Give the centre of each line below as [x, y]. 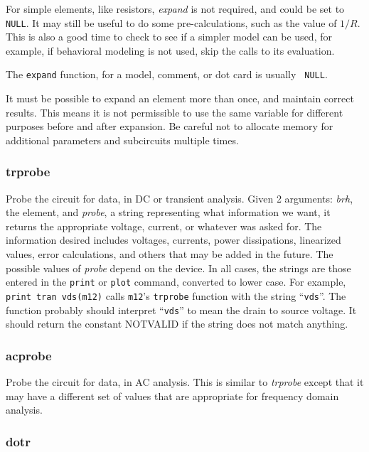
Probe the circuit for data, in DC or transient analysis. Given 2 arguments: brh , [180, 198]
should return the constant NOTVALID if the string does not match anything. [177, 324]
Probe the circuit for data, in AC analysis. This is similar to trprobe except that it [185, 382]
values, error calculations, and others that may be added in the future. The [170, 254]
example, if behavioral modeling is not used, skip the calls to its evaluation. [170, 50]
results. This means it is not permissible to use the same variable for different [175, 112]
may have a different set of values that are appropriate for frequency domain [172, 395]
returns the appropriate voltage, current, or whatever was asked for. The [164, 226]
